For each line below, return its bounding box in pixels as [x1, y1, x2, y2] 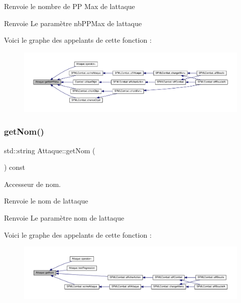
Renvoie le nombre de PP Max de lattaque [4, 1, 135, 11]
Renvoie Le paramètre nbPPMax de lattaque [4, 18, 142, 28]
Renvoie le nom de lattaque [4, 195, 88, 206]
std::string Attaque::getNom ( [4, 145, 95, 155]
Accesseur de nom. [4, 178, 61, 189]
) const [4, 162, 26, 172]
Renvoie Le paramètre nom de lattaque [4, 212, 125, 223]
